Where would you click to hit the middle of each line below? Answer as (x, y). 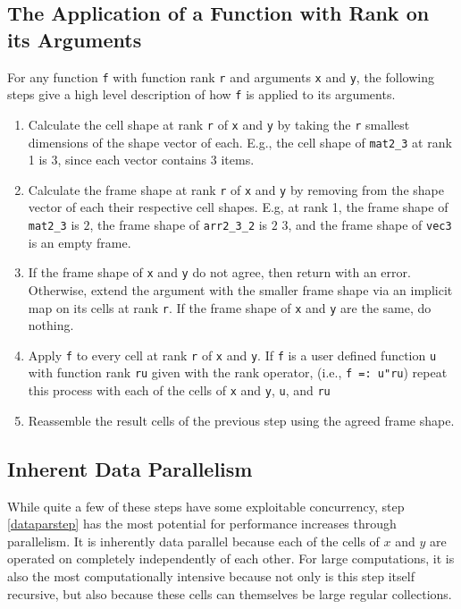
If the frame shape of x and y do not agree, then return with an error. (219, 272)
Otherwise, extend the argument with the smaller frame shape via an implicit (240, 289)
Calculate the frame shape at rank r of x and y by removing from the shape (236, 189)
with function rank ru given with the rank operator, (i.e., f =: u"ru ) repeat (238, 372)
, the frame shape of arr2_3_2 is (179, 225)
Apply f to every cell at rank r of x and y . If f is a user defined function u (232, 355)
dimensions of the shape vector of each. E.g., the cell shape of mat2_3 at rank (240, 142)
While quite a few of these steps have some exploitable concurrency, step (206, 506)
